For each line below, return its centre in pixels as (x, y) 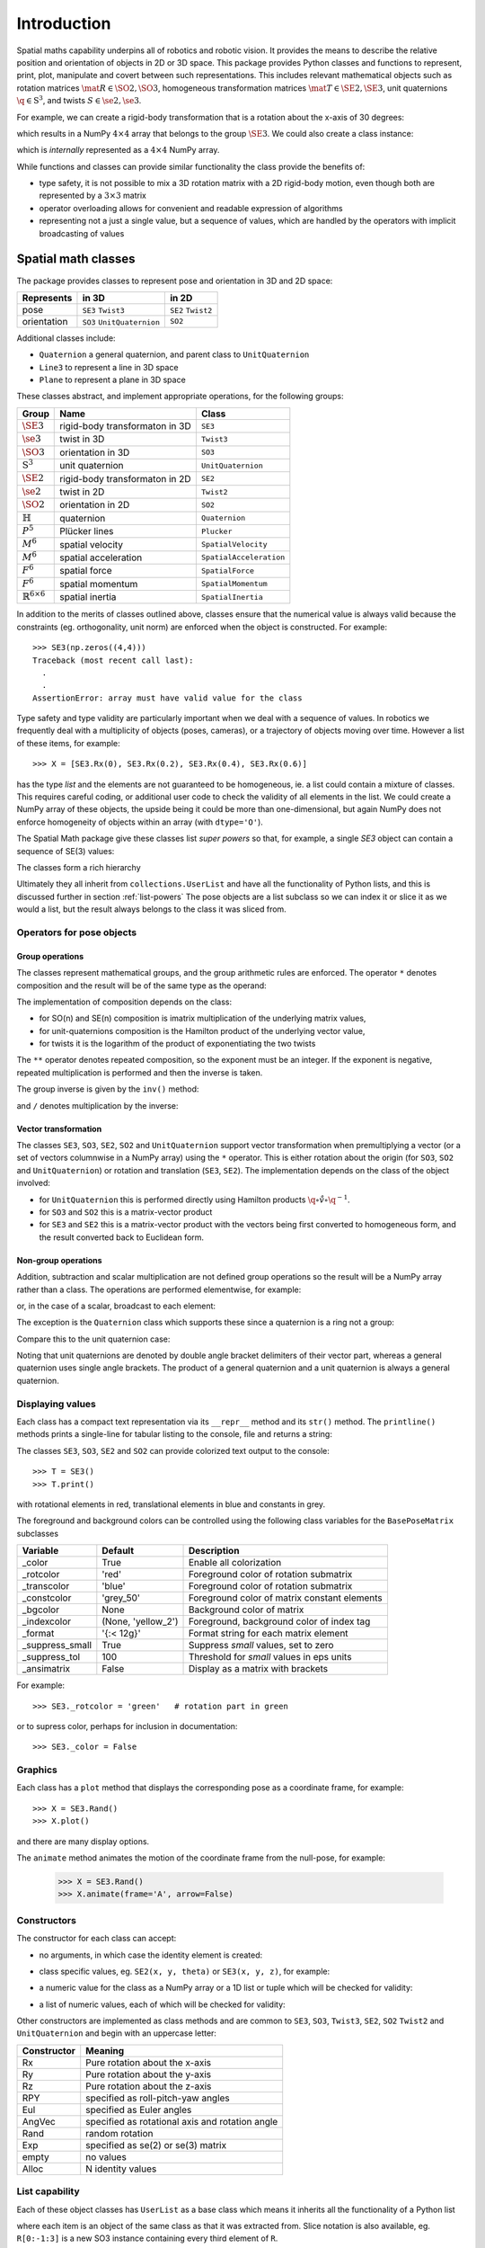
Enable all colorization (235, 1563)
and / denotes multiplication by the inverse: (97, 1105)
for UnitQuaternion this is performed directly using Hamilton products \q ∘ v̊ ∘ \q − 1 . (194, 1199)
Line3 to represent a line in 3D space (109, 367)
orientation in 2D (95, 505)
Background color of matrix (246, 1610)
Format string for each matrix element (269, 1634)
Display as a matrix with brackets (258, 1669)
